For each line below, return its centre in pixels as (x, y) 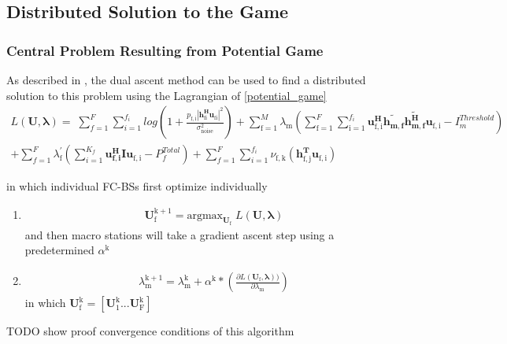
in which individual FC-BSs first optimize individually (137, 186)
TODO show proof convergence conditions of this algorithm (150, 331)
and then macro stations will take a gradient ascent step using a (179, 234)
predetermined (59, 250)
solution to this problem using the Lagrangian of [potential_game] (167, 95)
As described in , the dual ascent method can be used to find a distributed (186, 80)
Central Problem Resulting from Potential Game (165, 50)
